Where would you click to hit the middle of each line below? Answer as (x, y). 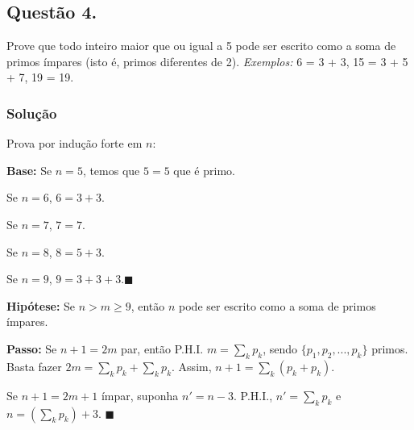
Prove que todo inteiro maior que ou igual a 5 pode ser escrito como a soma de (201, 46)
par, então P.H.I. (162, 348)
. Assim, (192, 366)
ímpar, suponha (140, 395)
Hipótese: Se (41, 305)
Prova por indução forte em (75, 143)
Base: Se (29, 170)
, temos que (111, 170)
